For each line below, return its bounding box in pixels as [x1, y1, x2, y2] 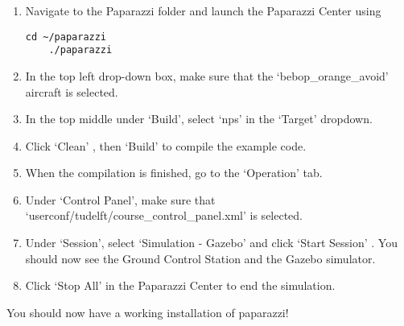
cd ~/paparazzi [25, 31, 107, 43]
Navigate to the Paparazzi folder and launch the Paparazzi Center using [25, 2, 381, 19]
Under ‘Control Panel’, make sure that [25, 191, 216, 208]
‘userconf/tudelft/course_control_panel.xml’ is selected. [25, 207, 303, 224]
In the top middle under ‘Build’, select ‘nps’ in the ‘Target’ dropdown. [25, 110, 373, 127]
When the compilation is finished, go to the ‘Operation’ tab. [25, 164, 323, 181]
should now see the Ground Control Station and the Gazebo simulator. [25, 250, 376, 266]
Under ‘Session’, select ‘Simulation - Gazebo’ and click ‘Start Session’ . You [25, 234, 398, 251]
